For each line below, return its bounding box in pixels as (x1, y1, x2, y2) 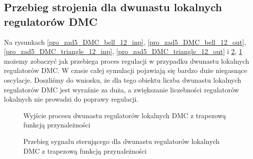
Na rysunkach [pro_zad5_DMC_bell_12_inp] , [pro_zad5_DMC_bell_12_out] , (4, 36, 246, 47)
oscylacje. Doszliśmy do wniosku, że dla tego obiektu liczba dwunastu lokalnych (4, 74, 241, 85)
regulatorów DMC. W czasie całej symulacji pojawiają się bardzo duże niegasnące (4, 65, 247, 75)
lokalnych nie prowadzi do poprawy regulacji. (4, 94, 139, 104)
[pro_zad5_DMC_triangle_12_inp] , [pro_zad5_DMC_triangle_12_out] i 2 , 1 (4, 46, 242, 56)
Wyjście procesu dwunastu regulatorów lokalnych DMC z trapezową (23, 110, 226, 120)
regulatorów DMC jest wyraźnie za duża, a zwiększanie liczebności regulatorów (4, 84, 239, 94)
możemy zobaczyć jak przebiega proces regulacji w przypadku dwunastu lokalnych (4, 55, 249, 66)
